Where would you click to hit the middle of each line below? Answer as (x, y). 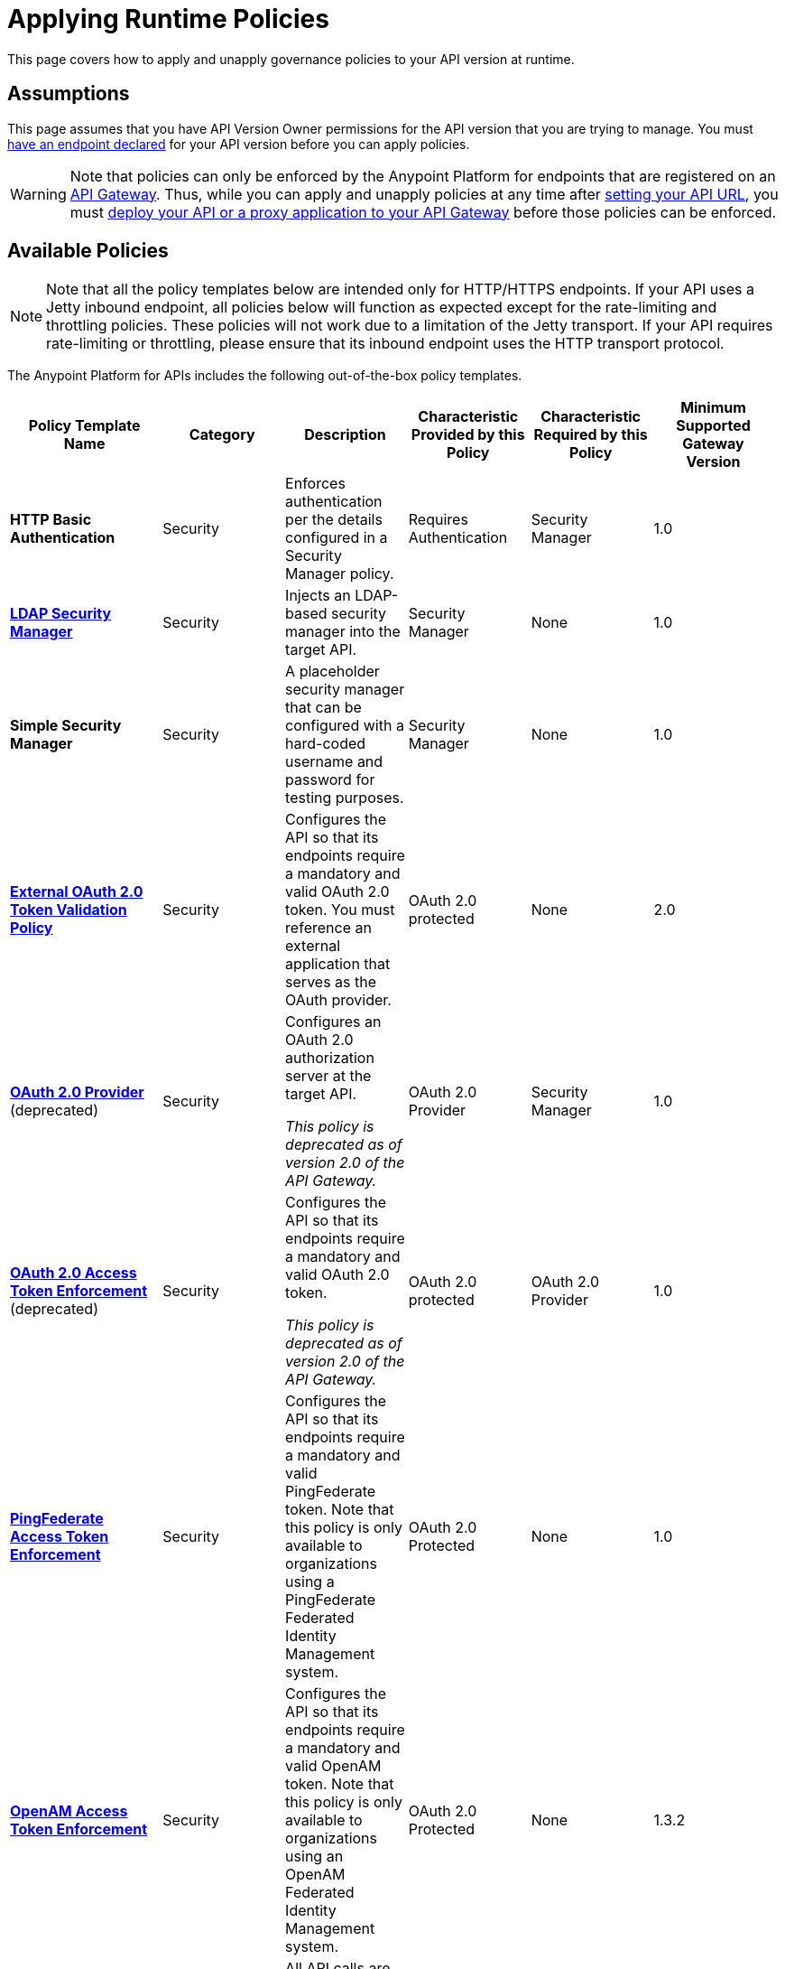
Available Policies (88, 251)
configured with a (345, 726)
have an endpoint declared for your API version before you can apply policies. (239, 144)
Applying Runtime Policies (168, 19)
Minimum (713, 408)
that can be (323, 708)
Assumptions (69, 94)
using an (314, 1857)
